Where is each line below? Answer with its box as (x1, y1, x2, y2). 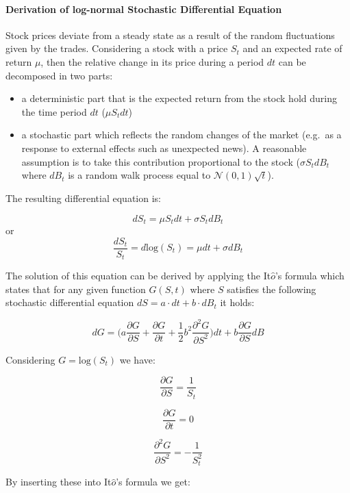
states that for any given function (5, 281, 146, 296)
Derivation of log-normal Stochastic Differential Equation (5, 1, 282, 16)
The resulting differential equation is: (5, 190, 161, 205)
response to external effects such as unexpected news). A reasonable (21, 140, 307, 155)
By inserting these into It (5, 475, 112, 489)
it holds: (220, 295, 255, 309)
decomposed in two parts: (5, 68, 113, 82)
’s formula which (275, 268, 345, 283)
